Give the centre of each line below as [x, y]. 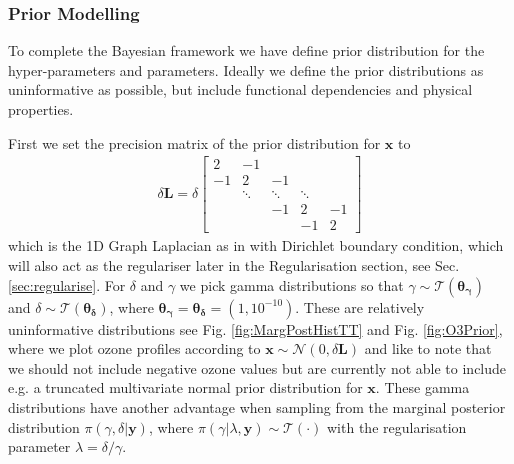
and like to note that [428, 348]
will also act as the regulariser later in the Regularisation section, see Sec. [234, 264]
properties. [41, 109]
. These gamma [422, 387]
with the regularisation [397, 426]
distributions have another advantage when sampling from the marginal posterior [257, 406]
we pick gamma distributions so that [291, 284]
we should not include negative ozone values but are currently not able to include [257, 367]
